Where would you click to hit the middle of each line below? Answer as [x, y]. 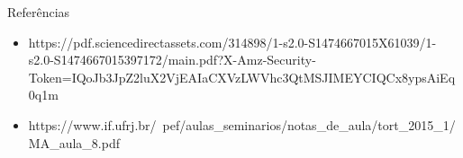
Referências [39, 12]
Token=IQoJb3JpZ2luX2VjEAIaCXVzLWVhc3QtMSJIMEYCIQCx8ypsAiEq [242, 77]
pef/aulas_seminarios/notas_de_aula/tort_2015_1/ [309, 124]
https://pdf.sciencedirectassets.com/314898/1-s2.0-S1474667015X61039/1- [232, 42]
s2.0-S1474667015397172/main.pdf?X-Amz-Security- [172, 60]
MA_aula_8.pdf [74, 142]
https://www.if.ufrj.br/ [92, 124]
